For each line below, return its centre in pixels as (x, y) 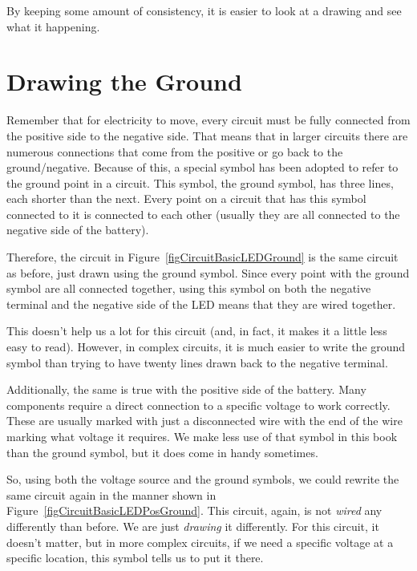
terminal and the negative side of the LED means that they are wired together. (201, 304)
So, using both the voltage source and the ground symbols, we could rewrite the (203, 479)
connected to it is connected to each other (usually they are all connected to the (203, 214)
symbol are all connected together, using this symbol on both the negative (189, 288)
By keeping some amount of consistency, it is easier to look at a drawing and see (204, 10)
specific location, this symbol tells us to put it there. (135, 558)
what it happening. (53, 26)
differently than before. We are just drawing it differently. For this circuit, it (193, 526)
